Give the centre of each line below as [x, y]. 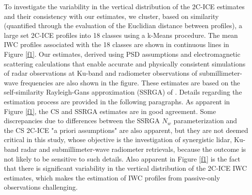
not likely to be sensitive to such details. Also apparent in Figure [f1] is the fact [122, 158]
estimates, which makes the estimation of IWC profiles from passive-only [112, 177]
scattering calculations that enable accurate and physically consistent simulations [125, 63]
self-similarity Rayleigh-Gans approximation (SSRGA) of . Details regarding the [123, 92]
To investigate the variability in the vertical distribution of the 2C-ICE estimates [124, 6]
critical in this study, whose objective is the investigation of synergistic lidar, [118, 139]
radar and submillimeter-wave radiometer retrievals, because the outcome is [134, 149]
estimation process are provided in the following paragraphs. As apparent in [117, 101]
